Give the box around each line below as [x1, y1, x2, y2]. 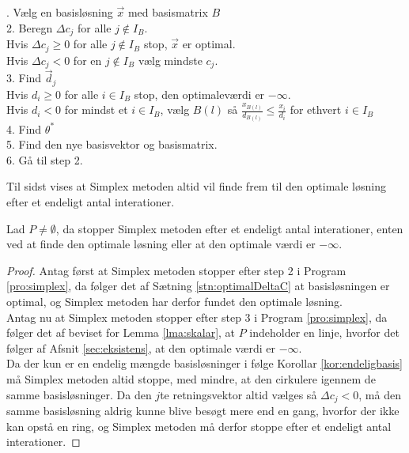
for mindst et [64, 101, 128, 118]
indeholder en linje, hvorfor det [249, 324, 400, 341]
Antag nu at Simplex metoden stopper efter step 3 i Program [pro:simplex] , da [6, 308, 388, 325]
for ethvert [290, 101, 342, 118]
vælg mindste [138, 51, 203, 68]
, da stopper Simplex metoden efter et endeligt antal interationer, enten [55, 220, 403, 236]
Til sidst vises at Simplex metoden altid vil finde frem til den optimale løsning [6, 178, 386, 194]
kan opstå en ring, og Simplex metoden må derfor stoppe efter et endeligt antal [6, 417, 392, 434]
